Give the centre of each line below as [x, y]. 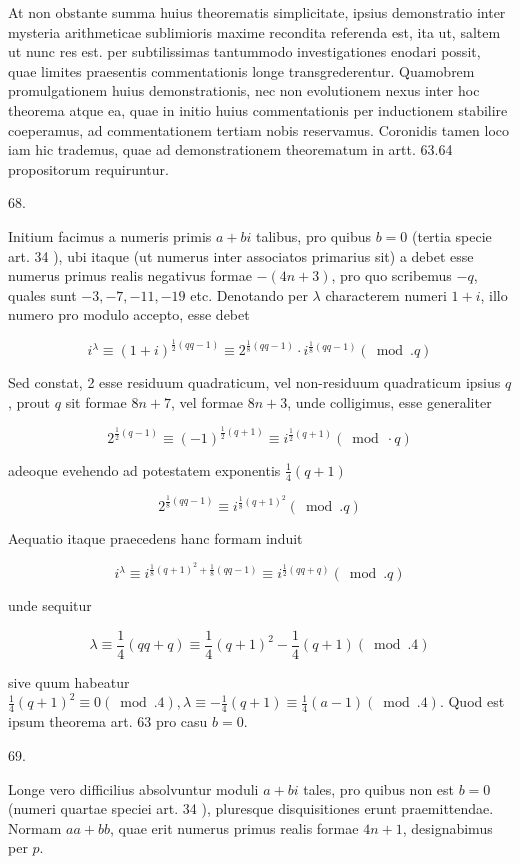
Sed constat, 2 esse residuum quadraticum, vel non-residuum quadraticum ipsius [254, 382]
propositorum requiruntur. [88, 168]
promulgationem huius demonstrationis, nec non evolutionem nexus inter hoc [244, 90]
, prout [29, 401]
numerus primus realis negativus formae [130, 275]
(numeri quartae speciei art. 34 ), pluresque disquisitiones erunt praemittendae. [251, 808]
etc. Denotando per [249, 294]
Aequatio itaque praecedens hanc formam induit [155, 537]
